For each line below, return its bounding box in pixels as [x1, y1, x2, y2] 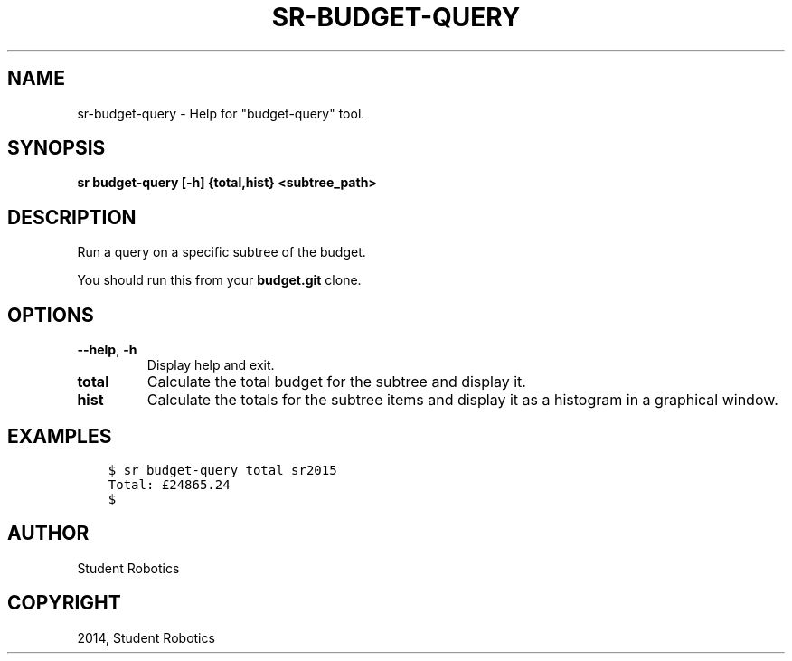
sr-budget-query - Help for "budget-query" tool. [77, 105, 365, 121]
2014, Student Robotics [77, 629, 215, 646]
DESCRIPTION [7, 205, 137, 229]
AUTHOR [7, 522, 90, 545]
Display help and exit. [146, 357, 275, 373]
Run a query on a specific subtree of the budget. [77, 244, 366, 260]
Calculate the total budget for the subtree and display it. [146, 373, 526, 392]
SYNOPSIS [7, 137, 106, 160]
